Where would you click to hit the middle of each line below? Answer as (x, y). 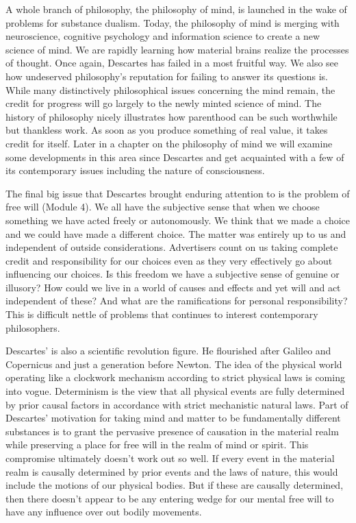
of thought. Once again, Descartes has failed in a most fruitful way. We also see (172, 63)
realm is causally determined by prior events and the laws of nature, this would (172, 471)
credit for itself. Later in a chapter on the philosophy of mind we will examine (169, 143)
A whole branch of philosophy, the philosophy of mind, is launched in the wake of (176, 9)
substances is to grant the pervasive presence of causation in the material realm (172, 431)
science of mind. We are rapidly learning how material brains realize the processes (177, 49)
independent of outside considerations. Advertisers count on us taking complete (172, 247)
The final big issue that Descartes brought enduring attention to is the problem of (178, 193)
